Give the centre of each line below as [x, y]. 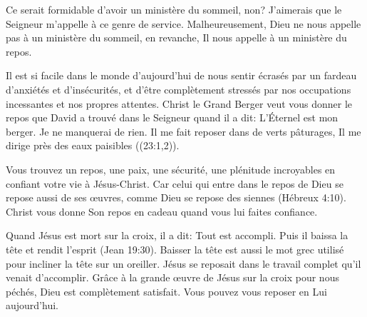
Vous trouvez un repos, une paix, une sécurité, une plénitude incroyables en [171, 169]
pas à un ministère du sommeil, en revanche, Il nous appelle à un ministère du [176, 37]
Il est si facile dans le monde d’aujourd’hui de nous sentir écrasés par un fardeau [181, 75]
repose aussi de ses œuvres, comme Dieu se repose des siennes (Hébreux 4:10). [176, 197]
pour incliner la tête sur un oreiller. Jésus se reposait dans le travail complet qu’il [183, 263]
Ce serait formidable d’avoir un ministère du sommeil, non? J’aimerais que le [174, 9]
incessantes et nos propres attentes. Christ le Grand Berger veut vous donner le [179, 103]
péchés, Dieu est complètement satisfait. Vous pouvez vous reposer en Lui [166, 291]
